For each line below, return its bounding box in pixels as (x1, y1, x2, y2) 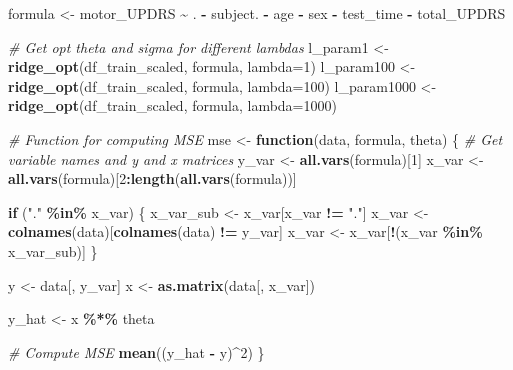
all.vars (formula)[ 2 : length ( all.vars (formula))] (8, 168, 297, 189)
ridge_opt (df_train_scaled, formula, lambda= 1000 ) (8, 95, 337, 116)
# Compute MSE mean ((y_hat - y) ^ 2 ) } (8, 341, 265, 362)
